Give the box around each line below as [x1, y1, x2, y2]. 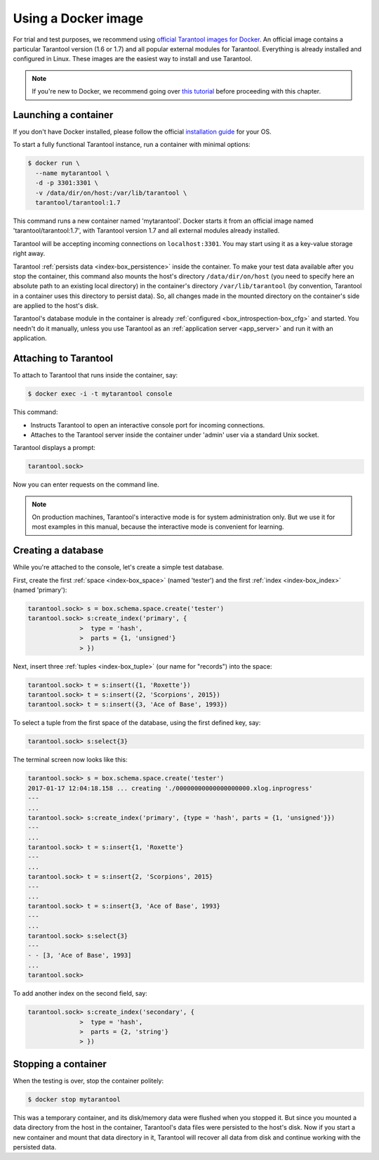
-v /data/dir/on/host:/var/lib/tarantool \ [35, 188, 187, 197]
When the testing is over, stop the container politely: [13, 1076, 164, 1085]
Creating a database [13, 545, 104, 557]
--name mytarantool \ [35, 169, 110, 177]
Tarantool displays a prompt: [13, 444, 96, 452]
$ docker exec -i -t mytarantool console [27, 390, 173, 398]
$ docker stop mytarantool [27, 1095, 121, 1103]
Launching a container [13, 109, 114, 121]
